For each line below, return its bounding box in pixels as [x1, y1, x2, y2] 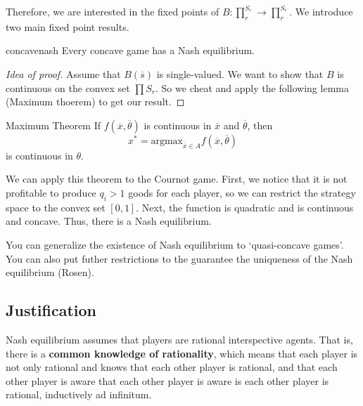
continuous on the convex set [6, 80, 130, 95]
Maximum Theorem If [6, 117, 101, 132]
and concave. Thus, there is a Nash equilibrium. [6, 214, 212, 228]
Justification [6, 299, 96, 321]
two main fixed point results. [6, 19, 129, 34]
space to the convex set [6, 199, 106, 214]
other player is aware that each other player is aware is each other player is [6, 373, 329, 388]
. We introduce [289, 4, 353, 18]
